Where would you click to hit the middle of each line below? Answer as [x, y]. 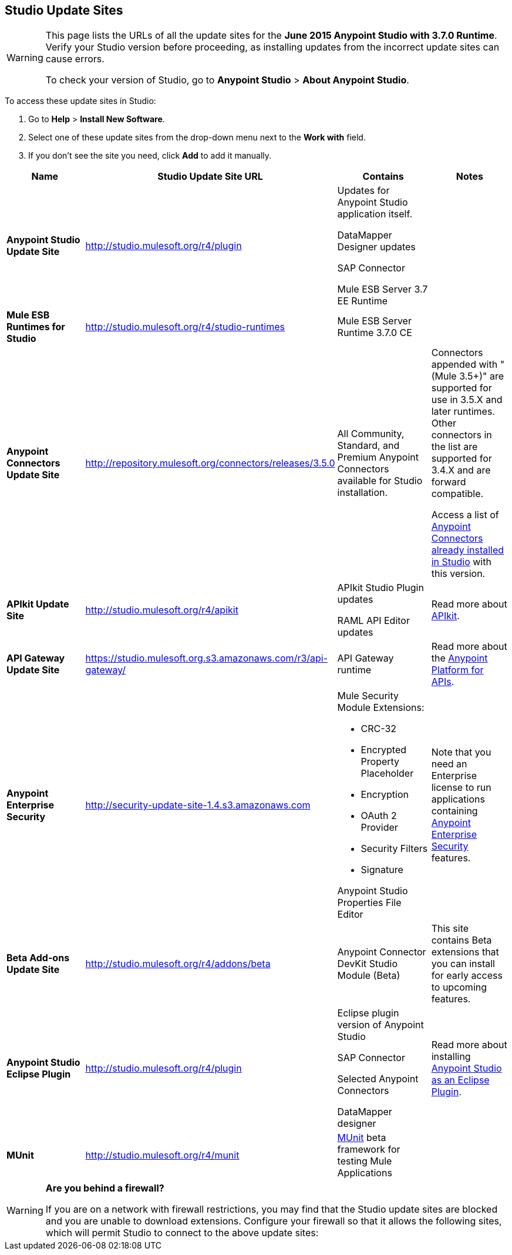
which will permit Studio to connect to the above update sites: [182, 1233]
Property [380, 762]
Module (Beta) [369, 976]
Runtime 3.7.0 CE [375, 333]
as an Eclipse [460, 1080]
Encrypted [384, 750]
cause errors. [75, 59]
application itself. [375, 214]
